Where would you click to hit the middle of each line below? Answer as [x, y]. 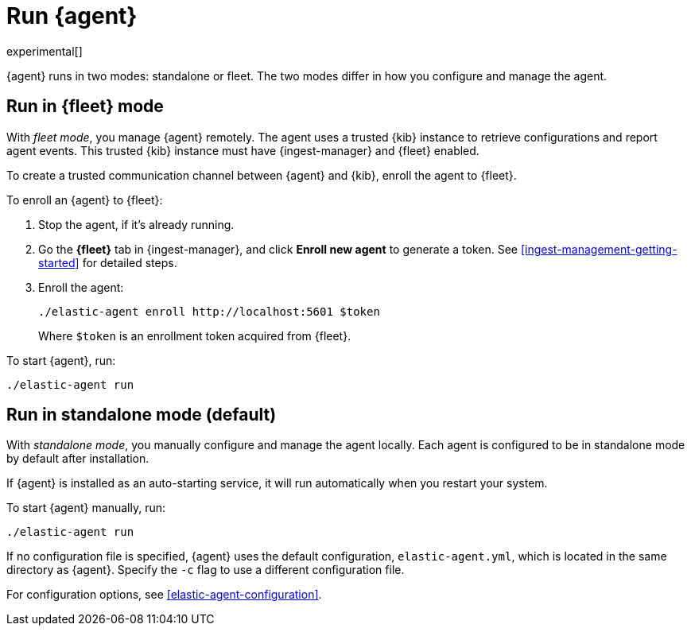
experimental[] [45, 51]
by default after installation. [78, 459]
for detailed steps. [130, 262]
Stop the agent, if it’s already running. [136, 224]
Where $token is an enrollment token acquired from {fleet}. [195, 335]
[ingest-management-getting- [599, 249]
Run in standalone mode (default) [142, 415]
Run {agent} [72, 16]
